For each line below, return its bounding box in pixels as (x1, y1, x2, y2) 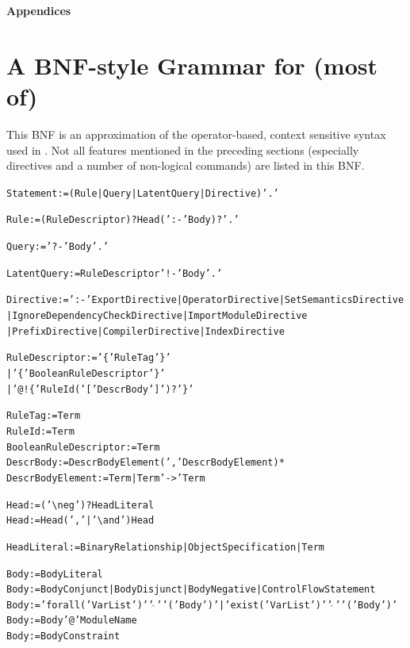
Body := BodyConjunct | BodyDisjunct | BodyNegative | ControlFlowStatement (6, 584, 376, 596)
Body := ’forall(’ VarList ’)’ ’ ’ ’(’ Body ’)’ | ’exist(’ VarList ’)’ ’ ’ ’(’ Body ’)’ (6, 599, 398, 611)
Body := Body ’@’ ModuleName (6, 615, 137, 627)
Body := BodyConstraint (6, 631, 121, 642)
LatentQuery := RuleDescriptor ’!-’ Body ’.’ (6, 267, 223, 279)
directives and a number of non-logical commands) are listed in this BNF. (6, 157, 365, 174)
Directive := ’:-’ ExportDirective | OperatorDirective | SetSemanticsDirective (6, 294, 404, 306)
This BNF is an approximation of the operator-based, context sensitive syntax (6, 125, 386, 142)
